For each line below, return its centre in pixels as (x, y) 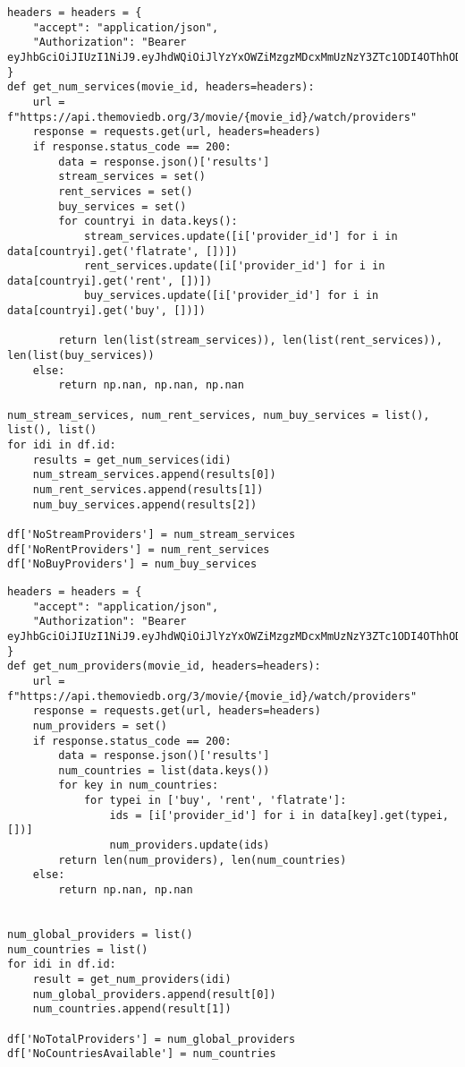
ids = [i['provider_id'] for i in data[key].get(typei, (279, 815)
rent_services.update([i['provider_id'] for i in (234, 266)
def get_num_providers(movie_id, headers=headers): (164, 666)
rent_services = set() (126, 191)
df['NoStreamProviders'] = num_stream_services (152, 534)
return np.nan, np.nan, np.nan (151, 385)
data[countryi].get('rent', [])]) (110, 281)
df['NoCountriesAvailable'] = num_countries (142, 1054)
